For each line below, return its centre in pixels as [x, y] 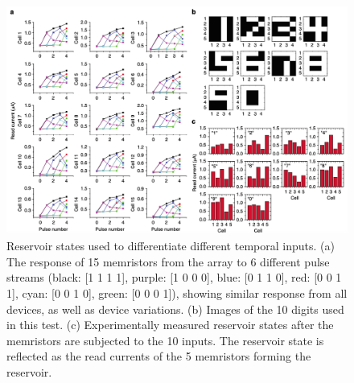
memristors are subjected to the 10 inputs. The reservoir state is [165, 340]
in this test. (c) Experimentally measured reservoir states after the [170, 325]
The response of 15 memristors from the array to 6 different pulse [168, 261]
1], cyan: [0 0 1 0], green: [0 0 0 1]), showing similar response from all [177, 293]
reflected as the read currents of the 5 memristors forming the [159, 356]
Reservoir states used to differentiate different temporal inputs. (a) [171, 246]
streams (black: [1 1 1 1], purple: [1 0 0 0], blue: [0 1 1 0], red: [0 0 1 [174, 277]
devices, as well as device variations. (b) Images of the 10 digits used [175, 309]
